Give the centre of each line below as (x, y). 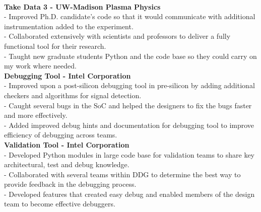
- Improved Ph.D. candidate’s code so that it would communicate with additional (130, 16)
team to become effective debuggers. (60, 204)
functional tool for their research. (55, 46)
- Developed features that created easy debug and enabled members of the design (129, 194)
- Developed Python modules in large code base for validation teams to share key (129, 154)
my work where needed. (40, 66)
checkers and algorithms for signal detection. (73, 95)
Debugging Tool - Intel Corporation (68, 75)
